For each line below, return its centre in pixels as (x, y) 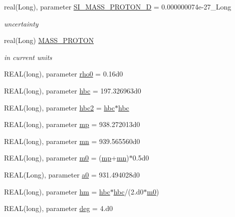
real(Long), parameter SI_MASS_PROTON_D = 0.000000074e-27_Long (118, 6)
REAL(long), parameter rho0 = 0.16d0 (64, 74)
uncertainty (21, 23)
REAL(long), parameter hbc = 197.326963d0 (73, 90)
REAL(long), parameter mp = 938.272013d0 (72, 124)
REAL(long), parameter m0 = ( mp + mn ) (67, 158)
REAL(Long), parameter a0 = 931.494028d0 (72, 174)
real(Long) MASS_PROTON (49, 40)
